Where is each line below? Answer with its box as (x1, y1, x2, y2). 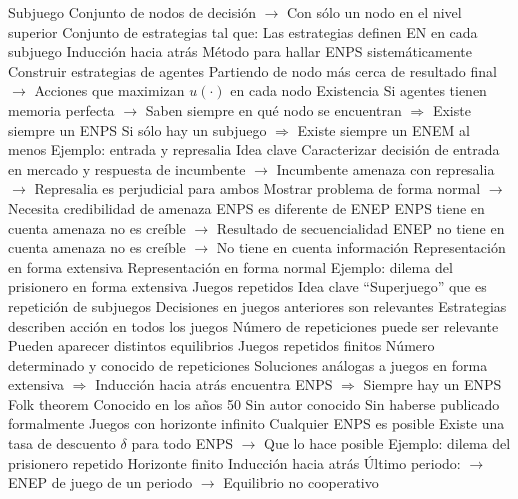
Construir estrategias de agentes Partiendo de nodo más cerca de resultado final (8, 60, 497, 81)
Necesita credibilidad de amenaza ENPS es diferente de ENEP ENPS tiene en (8, 197, 485, 218)
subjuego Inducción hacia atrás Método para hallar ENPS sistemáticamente (8, 41, 473, 62)
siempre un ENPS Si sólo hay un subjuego (8, 119, 267, 140)
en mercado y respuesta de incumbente (8, 158, 246, 179)
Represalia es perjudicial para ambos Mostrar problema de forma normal (34, 178, 481, 199)
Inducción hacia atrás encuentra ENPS (95, 374, 333, 395)
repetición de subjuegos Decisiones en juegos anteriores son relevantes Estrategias (8, 295, 507, 316)
